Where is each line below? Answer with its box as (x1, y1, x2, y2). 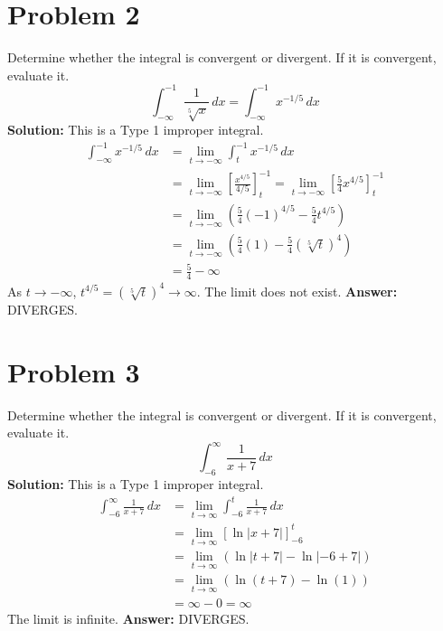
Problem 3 (7, 353, 140, 390)
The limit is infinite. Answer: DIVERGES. (7, 608, 250, 627)
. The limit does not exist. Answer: (196, 281, 398, 300)
